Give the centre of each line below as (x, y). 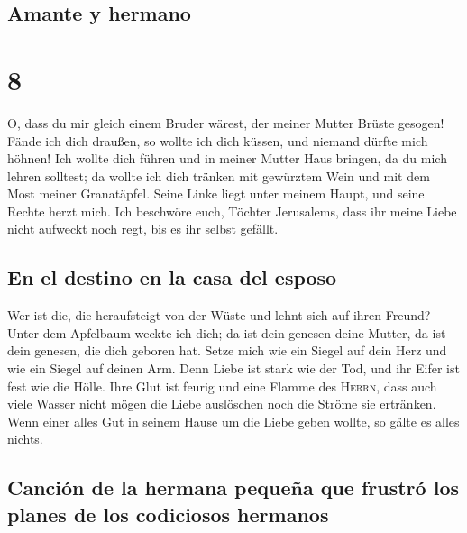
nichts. (25, 439)
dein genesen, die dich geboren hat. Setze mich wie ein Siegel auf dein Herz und (227, 350)
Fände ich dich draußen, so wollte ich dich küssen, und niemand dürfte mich (218, 140)
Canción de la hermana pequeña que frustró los (233, 487)
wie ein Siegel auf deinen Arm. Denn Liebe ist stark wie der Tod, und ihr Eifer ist (233, 368)
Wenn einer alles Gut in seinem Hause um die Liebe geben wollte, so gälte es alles (233, 421)
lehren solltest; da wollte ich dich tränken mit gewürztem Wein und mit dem (219, 175)
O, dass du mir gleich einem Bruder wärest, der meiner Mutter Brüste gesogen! (226, 122)
